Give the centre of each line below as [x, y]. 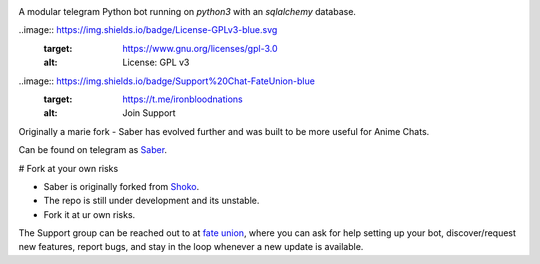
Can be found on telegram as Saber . [93, 150]
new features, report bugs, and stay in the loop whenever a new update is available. [191, 247]
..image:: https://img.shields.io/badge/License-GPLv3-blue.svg [148, 30]
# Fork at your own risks [68, 168]
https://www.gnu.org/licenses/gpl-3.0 [200, 48]
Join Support [149, 113]
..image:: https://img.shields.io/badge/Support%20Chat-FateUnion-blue [166, 81]
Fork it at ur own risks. [89, 214]
